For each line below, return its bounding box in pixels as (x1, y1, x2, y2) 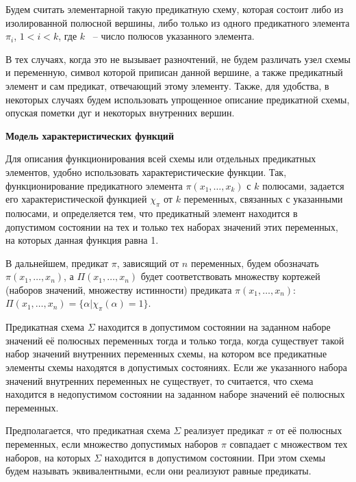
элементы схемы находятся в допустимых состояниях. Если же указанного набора (5, 360, 347, 375)
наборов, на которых (5, 450, 91, 464)
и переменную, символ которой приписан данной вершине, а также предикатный (5, 65, 343, 79)
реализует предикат (183, 423, 264, 437)
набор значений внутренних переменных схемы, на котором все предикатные (5, 346, 327, 361)
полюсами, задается (262, 178, 344, 192)
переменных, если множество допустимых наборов (5, 437, 218, 451)
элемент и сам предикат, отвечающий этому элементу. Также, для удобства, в (5, 78, 329, 92)
